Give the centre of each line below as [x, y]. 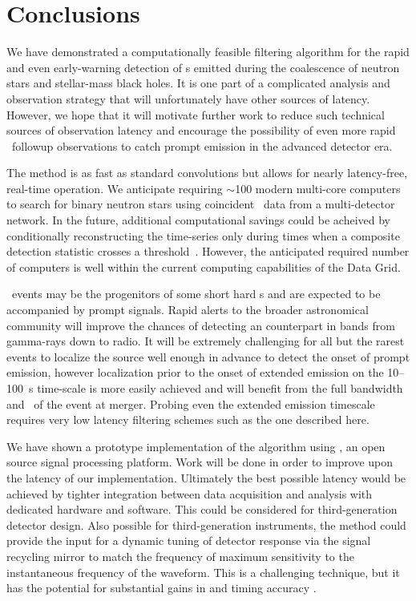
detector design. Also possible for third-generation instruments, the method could [206, 524]
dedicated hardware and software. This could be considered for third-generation [202, 509]
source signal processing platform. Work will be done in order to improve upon [200, 462]
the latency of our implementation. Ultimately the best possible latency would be [206, 477]
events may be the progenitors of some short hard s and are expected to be [196, 294]
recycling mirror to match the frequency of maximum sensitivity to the [180, 556]
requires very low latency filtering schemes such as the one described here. [188, 419]
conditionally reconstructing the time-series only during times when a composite [203, 235]
